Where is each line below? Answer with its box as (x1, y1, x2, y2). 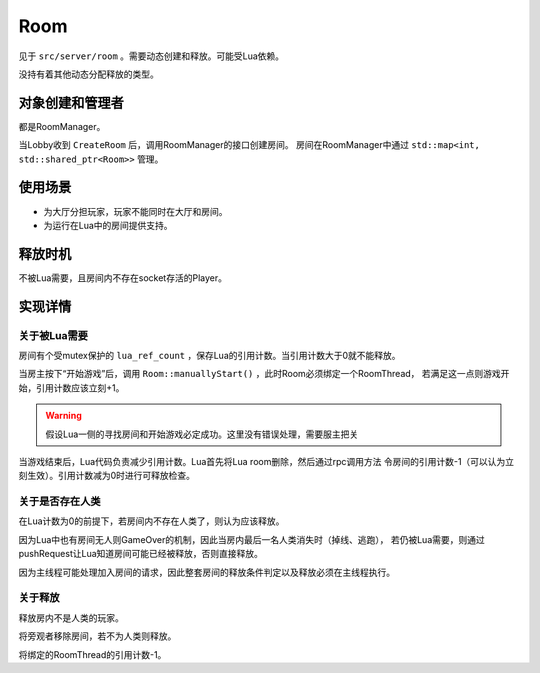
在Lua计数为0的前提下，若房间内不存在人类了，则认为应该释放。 (18, 515, 285, 527)
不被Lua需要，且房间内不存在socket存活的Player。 (18, 271, 227, 284)
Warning (45, 410, 82, 422)
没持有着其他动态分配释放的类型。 (18, 68, 159, 80)
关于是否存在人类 (18, 495, 101, 509)
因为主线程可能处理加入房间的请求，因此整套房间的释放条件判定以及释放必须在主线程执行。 (18, 566, 395, 578)
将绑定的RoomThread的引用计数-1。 (18, 648, 167, 660)
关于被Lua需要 (18, 328, 89, 342)
